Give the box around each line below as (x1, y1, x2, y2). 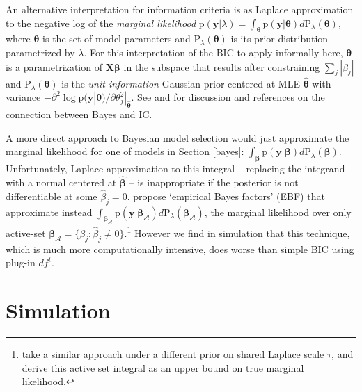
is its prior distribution (230, 31, 329, 46)
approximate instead (6, 204, 93, 219)
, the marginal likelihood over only (204, 204, 352, 219)
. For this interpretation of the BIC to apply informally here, (84, 44, 343, 59)
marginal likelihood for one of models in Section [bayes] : (6, 144, 244, 158)
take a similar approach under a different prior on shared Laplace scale (22, 347, 324, 361)
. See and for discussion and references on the (131, 90, 325, 104)
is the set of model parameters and (42, 31, 191, 46)
